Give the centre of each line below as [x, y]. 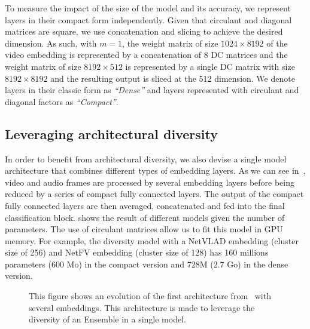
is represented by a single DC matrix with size [210, 66]
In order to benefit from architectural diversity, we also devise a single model [146, 159]
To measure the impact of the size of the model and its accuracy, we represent [148, 8]
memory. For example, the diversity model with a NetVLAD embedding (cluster [152, 240]
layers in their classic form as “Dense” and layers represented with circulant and [152, 90]
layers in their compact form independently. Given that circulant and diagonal [148, 19]
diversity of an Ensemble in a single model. [107, 319]
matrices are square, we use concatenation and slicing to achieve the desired [144, 31]
